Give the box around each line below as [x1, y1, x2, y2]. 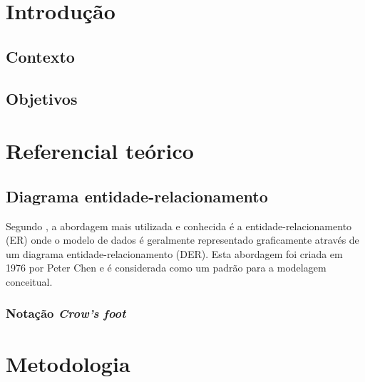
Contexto [6, 45, 75, 67]
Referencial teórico [6, 136, 194, 165]
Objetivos [6, 87, 78, 109]
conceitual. [6, 274, 53, 289]
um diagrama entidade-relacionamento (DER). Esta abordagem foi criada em [6, 246, 343, 261]
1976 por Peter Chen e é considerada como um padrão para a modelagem [6, 260, 327, 275]
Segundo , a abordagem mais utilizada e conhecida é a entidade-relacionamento [6, 218, 352, 233]
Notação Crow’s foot [6, 304, 126, 322]
